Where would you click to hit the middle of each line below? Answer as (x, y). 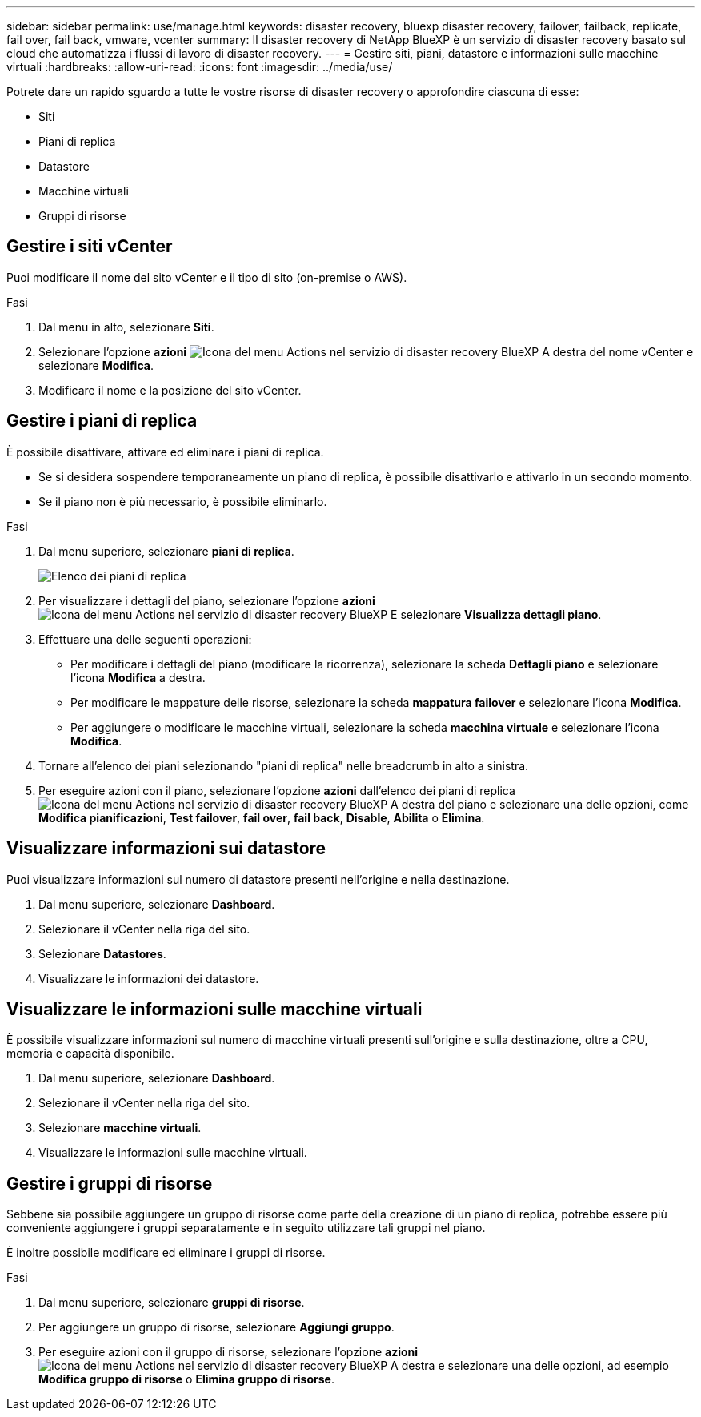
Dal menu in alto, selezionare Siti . (126, 327)
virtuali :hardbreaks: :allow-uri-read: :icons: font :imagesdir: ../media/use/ (200, 67)
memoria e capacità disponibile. (90, 1054)
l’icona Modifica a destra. (138, 677)
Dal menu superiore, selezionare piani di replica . (166, 551)
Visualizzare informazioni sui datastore (166, 849)
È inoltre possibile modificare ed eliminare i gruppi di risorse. (166, 1253)
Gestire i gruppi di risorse (110, 1183)
